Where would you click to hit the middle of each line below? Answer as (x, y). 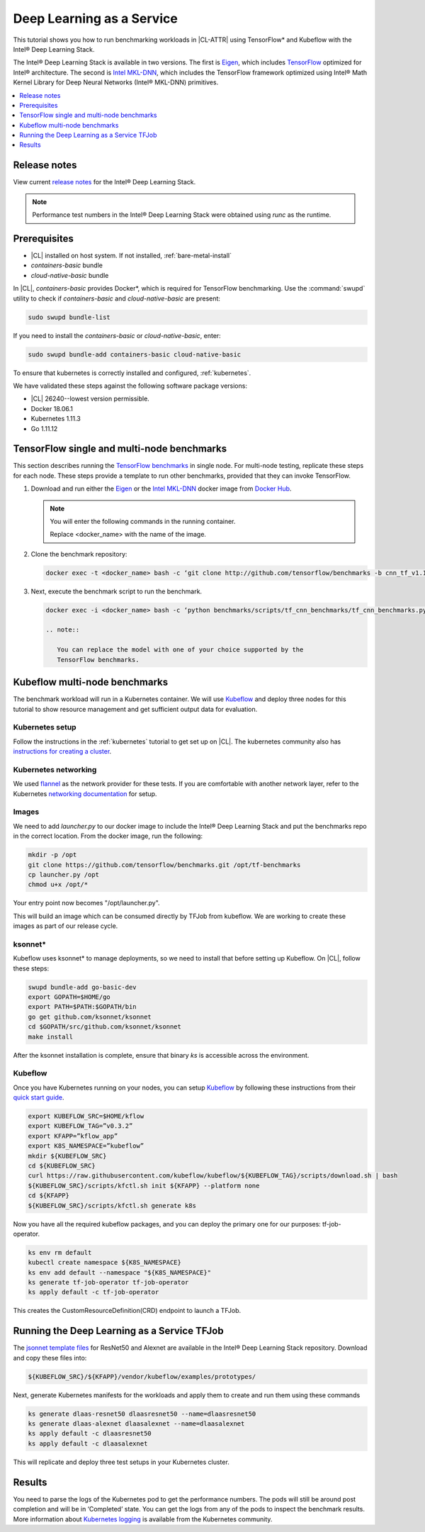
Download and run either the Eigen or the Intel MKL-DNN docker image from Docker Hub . (161, 488)
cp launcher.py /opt (63, 874)
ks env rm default (60, 1252)
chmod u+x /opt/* (58, 885)
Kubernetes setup (45, 727)
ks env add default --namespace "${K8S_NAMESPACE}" (120, 1272)
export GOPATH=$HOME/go (69, 997)
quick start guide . (39, 1097)
